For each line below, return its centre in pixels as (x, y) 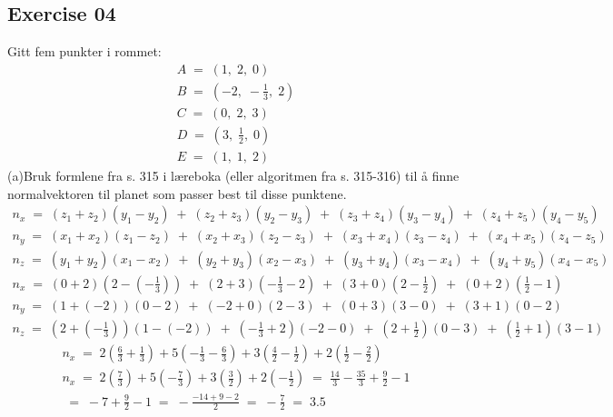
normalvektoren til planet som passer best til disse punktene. (177, 193)
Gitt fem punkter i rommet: (84, 51)
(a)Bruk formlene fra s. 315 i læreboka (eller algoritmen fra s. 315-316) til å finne (233, 175)
